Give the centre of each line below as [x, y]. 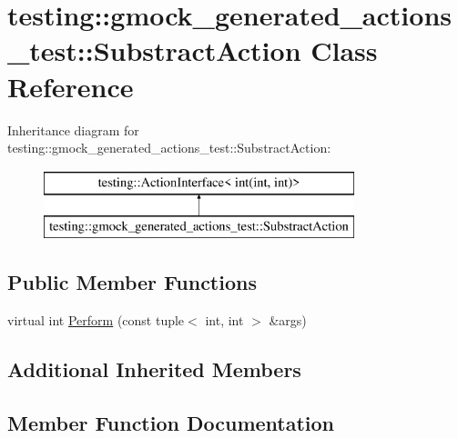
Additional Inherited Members [154, 369]
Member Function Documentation [171, 422]
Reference [71, 86]
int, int [224, 320]
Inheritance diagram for [73, 129]
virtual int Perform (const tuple [96, 320]
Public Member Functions [132, 282]
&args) [288, 320]
